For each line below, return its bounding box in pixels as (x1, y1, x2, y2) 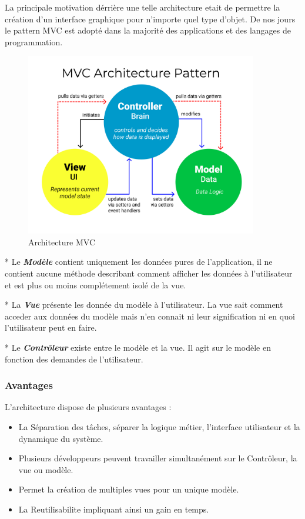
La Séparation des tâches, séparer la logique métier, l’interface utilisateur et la (18, 420, 300, 432)
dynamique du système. (18, 432, 103, 444)
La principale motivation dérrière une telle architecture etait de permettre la (5, 1, 280, 13)
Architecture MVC (28, 235, 96, 248)
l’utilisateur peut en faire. (5, 321, 97, 334)
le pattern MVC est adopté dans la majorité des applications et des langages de (5, 24, 291, 36)
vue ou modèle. (18, 463, 73, 475)
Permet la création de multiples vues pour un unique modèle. (18, 483, 239, 495)
